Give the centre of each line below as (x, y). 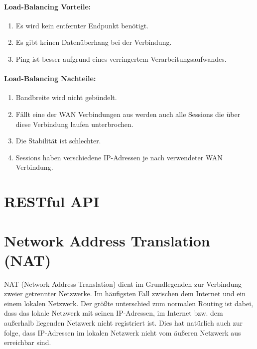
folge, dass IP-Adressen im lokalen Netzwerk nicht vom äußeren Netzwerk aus (123, 332)
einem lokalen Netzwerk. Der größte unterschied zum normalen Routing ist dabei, (129, 303)
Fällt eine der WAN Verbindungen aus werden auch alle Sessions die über (128, 114)
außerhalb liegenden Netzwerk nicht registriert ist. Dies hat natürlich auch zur (124, 323)
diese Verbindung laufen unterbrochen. (74, 124)
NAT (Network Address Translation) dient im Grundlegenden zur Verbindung (123, 284)
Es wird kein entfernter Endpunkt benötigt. (82, 25)
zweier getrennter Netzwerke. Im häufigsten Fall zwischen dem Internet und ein (125, 293)
